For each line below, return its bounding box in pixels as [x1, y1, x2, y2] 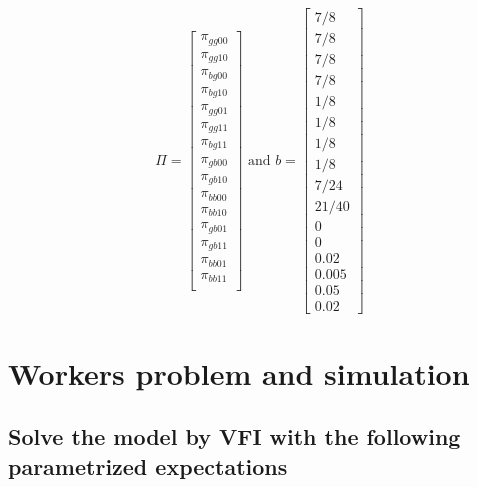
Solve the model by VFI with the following [8, 421, 461, 452]
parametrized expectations [8, 450, 288, 481]
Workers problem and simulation [8, 352, 470, 393]
